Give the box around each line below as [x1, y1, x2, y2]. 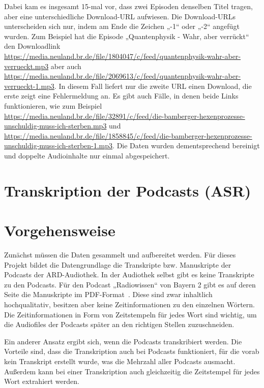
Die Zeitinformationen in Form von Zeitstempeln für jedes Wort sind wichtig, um [4, 309, 257, 319]
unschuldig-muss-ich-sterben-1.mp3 [4, 140, 113, 151]
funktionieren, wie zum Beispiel [4, 100, 102, 111]
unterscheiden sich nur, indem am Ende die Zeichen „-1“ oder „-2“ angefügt [4, 21, 240, 31]
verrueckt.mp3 [4, 60, 49, 71]
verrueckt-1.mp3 [4, 80, 54, 91]
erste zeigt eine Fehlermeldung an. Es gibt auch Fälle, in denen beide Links [4, 90, 239, 101]
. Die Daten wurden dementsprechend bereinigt [112, 140, 260, 151]
